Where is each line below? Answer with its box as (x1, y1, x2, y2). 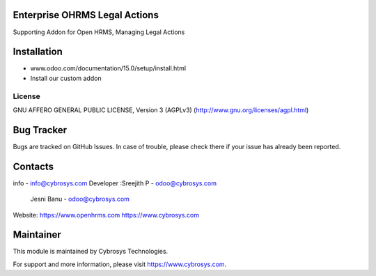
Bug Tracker (13, 124, 68, 136)
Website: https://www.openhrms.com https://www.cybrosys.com (13, 210, 200, 219)
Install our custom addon (30, 74, 102, 82)
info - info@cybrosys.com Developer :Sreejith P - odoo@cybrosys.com (13, 178, 217, 187)
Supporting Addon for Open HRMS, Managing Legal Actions (13, 28, 185, 36)
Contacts (13, 160, 54, 172)
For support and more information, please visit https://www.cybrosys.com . (13, 260, 227, 268)
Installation (13, 46, 63, 58)
